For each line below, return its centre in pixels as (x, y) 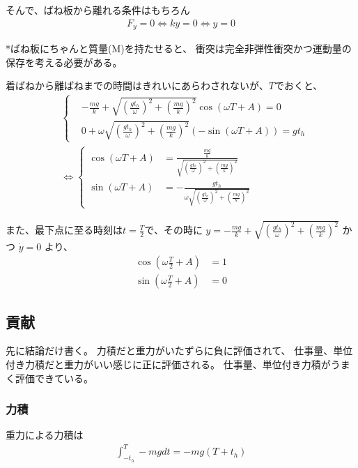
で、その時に (173, 230)
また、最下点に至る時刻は (64, 230)
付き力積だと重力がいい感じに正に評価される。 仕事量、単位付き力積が (168, 364)
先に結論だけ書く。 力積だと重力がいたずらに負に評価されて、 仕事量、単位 (179, 350)
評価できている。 (54, 378)
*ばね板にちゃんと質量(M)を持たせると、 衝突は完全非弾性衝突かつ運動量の (179, 48)
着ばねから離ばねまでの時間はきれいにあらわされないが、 (137, 85)
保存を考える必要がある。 (64, 62)
